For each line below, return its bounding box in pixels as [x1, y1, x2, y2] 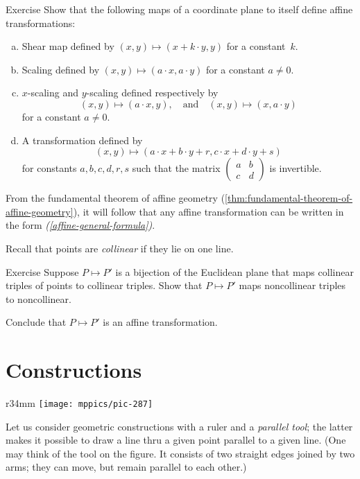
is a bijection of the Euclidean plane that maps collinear [115, 264, 354, 279]
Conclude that [6, 315, 67, 329]
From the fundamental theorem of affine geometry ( [6, 191, 225, 205]
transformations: [6, 15, 76, 30]
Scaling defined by [22, 62, 100, 76]
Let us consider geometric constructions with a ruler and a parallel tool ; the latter [6, 419, 353, 433]
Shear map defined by [22, 39, 114, 53]
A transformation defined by [22, 132, 143, 147]
